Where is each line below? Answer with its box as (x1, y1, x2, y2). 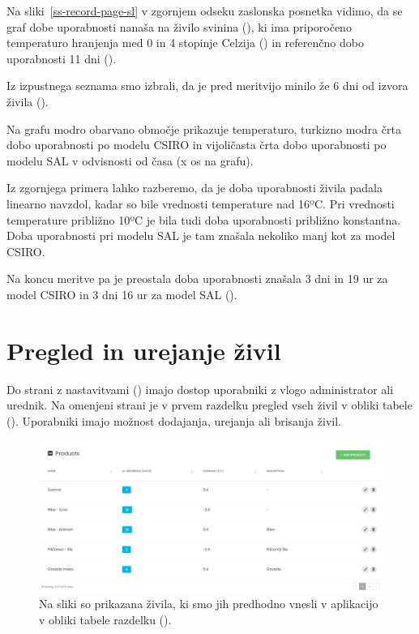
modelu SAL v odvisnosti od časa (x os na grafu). (6, 152, 254, 169)
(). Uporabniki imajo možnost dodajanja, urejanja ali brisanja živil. (6, 412, 341, 429)
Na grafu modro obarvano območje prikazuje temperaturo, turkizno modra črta (6, 120, 401, 137)
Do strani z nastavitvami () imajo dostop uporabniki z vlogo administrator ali (6, 380, 394, 397)
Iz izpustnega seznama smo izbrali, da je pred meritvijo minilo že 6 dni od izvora (6, 77, 408, 94)
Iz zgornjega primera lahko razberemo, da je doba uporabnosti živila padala (6, 179, 383, 196)
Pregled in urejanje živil (6, 333, 281, 366)
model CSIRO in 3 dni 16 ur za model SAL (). (6, 285, 237, 302)
